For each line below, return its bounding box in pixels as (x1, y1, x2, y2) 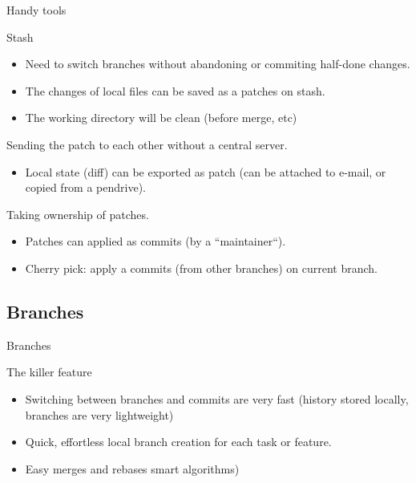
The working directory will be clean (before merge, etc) (25, 109, 297, 126)
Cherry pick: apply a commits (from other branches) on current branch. (25, 259, 378, 276)
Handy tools (6, 2, 67, 18)
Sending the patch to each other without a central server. (6, 136, 288, 152)
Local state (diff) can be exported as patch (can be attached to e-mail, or (25, 163, 386, 180)
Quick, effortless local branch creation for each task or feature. (25, 433, 332, 450)
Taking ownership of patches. (6, 205, 149, 222)
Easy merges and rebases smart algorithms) (25, 460, 240, 477)
